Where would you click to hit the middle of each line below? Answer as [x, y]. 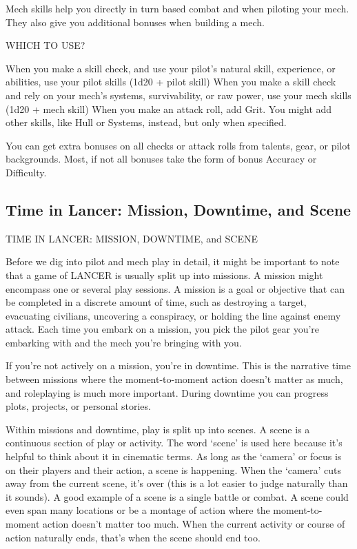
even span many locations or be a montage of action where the [138, 510]
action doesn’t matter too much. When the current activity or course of [194, 524]
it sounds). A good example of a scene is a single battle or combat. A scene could [177, 496]
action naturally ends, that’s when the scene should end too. [133, 537]
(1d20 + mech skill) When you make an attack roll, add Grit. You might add [169, 108]
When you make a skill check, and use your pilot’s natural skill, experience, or [171, 68]
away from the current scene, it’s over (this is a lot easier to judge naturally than [177, 483]
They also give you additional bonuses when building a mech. [135, 22]
